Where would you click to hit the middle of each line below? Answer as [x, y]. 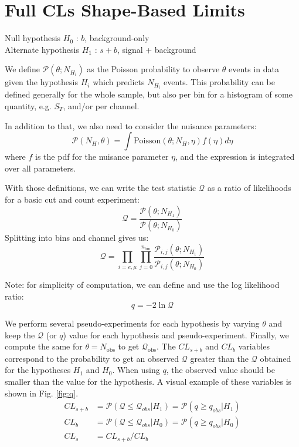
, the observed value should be [221, 370]
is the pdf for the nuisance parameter [102, 157]
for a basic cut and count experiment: [72, 199]
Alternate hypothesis [42, 49]
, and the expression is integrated [235, 157]
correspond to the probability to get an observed [92, 358]
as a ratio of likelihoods [249, 188]
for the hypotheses [38, 370]
